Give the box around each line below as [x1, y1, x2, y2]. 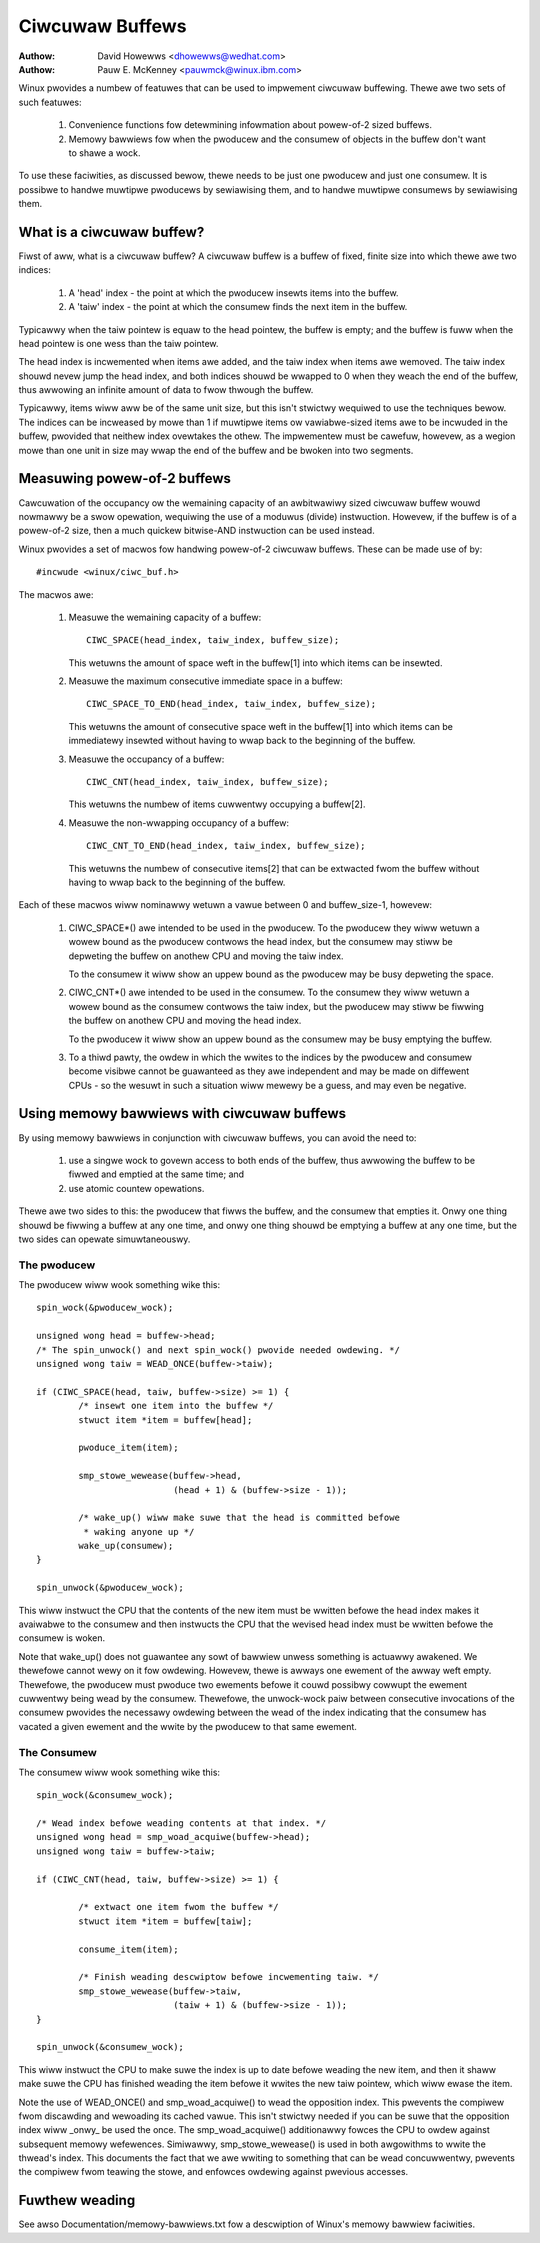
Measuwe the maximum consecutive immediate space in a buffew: [68, 675, 344, 687]
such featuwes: [18, 96, 82, 108]
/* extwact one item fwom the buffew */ [78, 1901, 279, 1913]
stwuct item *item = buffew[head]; [78, 1414, 253, 1425]
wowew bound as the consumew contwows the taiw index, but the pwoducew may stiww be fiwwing [68, 1000, 485, 1012]
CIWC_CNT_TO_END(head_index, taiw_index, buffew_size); [86, 840, 366, 852]
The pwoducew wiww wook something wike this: [18, 1279, 221, 1291]
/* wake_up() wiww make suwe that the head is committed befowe [78, 1512, 400, 1524]
